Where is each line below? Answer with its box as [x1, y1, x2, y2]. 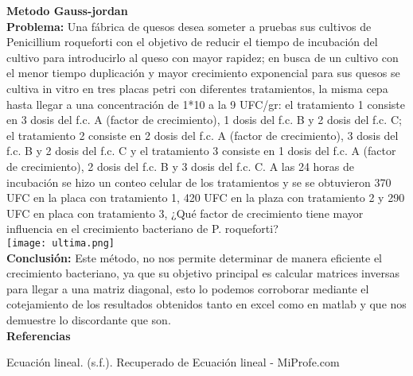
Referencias [6, 327, 71, 343]
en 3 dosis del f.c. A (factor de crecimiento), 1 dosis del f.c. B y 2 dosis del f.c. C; [6, 111, 402, 128]
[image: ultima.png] [6, 237, 115, 249]
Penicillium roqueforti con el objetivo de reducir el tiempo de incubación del [6, 33, 378, 50]
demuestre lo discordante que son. [6, 311, 171, 328]
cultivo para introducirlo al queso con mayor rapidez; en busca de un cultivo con [6, 48, 399, 65]
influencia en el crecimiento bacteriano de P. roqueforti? [6, 220, 279, 237]
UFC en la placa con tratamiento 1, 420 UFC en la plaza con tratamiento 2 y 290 [6, 189, 405, 206]
